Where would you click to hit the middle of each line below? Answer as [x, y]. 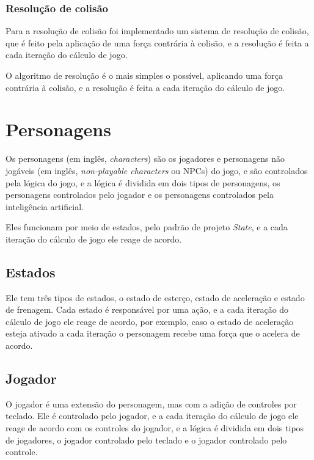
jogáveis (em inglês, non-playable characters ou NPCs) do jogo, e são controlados [157, 170]
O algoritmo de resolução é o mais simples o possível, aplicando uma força [144, 75]
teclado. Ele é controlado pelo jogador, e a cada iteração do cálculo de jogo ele [152, 416]
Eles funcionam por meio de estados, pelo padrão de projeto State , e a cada [147, 227]
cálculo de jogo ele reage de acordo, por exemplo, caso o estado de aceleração [150, 321]
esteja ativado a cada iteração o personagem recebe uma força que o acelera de [153, 333]
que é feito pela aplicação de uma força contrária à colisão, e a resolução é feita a [157, 42]
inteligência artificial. [45, 206]
